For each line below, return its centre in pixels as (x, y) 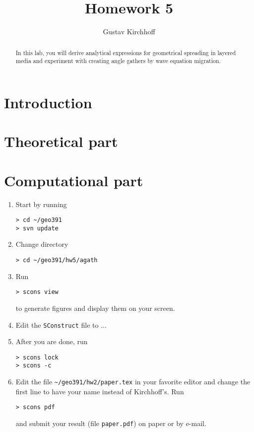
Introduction (48, 102)
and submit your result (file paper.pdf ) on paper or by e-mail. (111, 423)
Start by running (41, 204)
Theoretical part (61, 141)
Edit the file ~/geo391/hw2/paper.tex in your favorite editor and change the (133, 382)
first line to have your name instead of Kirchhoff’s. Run (100, 391)
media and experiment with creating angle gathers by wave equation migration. (118, 61)
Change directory (42, 244)
